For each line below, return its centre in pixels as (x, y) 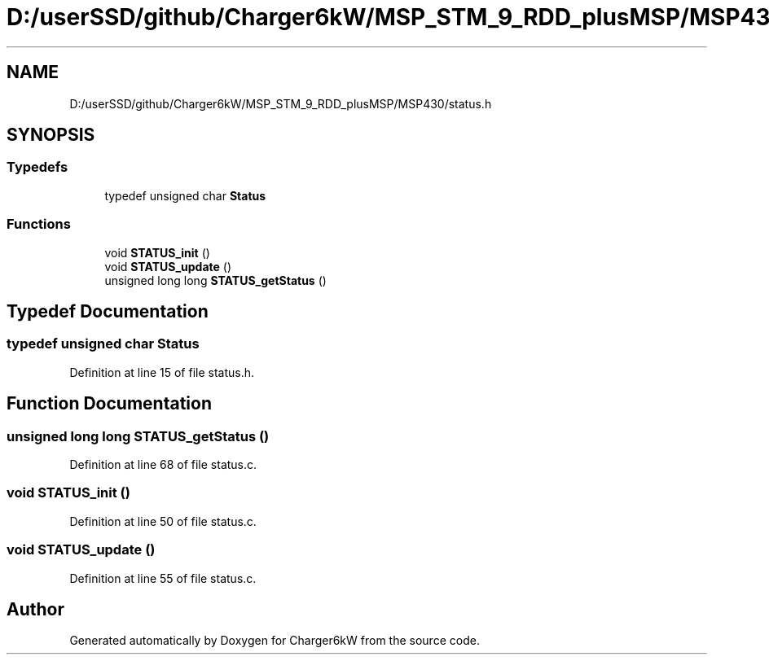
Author (35, 609)
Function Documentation (109, 404)
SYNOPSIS (51, 135)
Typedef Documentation (108, 311)
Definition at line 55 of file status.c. (163, 578)
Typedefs (37, 167)
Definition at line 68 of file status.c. (163, 464)
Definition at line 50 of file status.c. (163, 521)
